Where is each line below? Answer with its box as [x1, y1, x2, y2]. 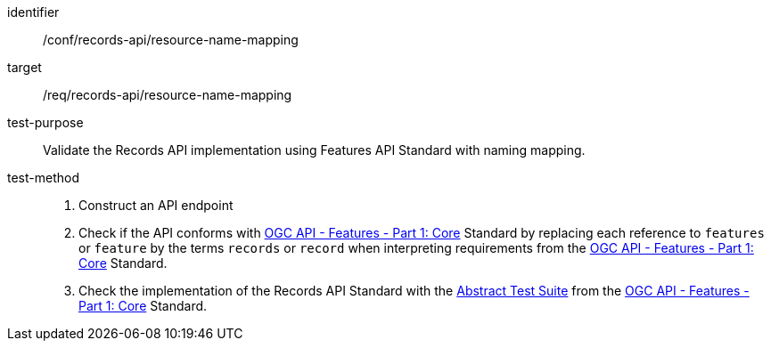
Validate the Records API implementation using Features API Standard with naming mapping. [43, 142, 586, 158]
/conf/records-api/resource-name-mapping [43, 32, 299, 47]
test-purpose [7, 115, 84, 130]
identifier [7, 4, 60, 20]
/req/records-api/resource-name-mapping [43, 87, 292, 102]
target [7, 60, 42, 75]
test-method [7, 170, 79, 185]
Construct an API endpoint [78, 198, 234, 213]
